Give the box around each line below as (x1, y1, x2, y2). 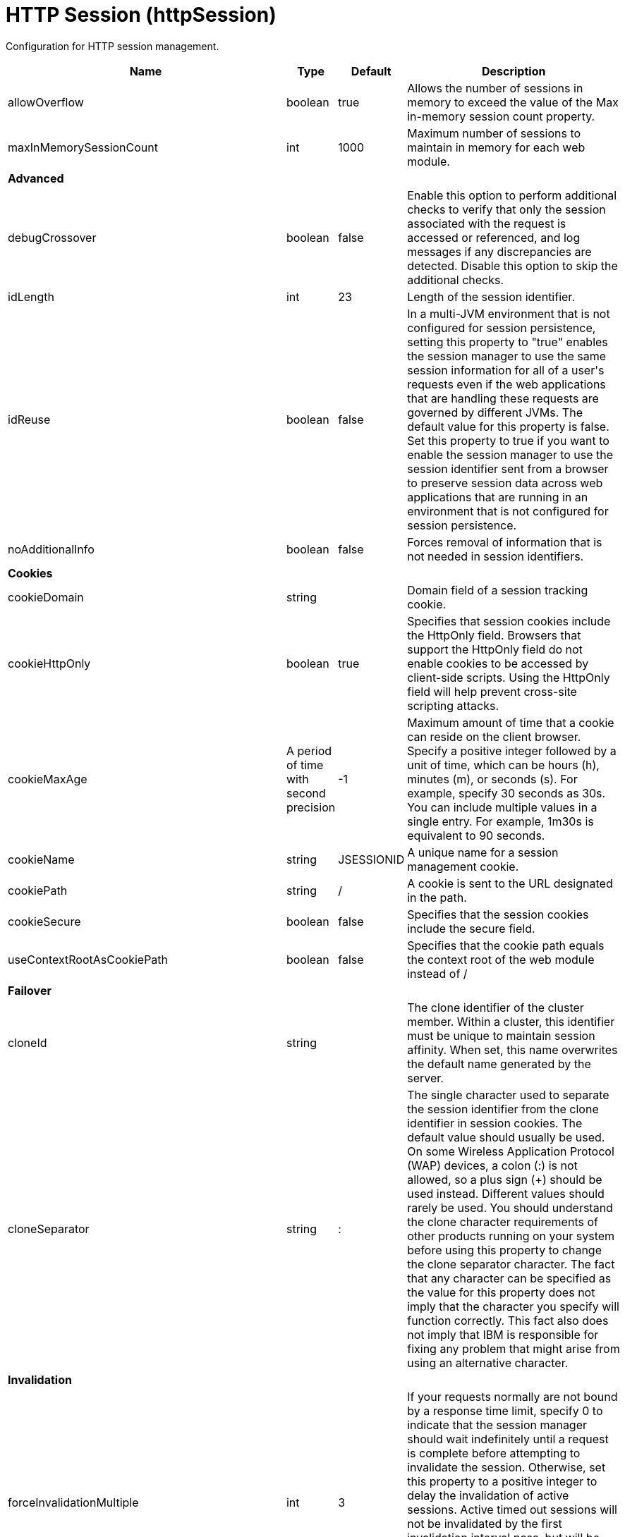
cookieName (8, 852, 75, 867)
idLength (8, 289, 55, 304)
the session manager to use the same (407, 348, 607, 363)
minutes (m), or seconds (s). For (407, 771, 578, 786)
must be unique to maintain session (407, 1028, 595, 1043)
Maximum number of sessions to (407, 125, 581, 140)
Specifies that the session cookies (407, 907, 589, 921)
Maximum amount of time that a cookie (407, 715, 614, 730)
